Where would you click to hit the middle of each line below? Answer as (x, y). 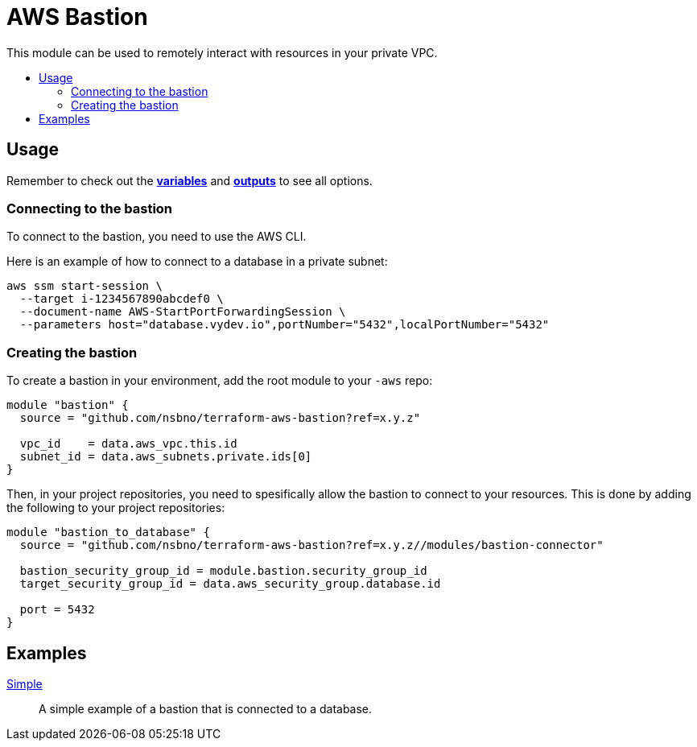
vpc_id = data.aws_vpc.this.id (128, 444)
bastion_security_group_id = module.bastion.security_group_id (223, 571)
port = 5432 (57, 610)
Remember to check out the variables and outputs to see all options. (190, 180)
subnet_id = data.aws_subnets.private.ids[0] (166, 457)
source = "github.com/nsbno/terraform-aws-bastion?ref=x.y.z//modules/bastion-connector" (311, 545)
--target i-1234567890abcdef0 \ (122, 299)
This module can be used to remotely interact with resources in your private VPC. (222, 52)
